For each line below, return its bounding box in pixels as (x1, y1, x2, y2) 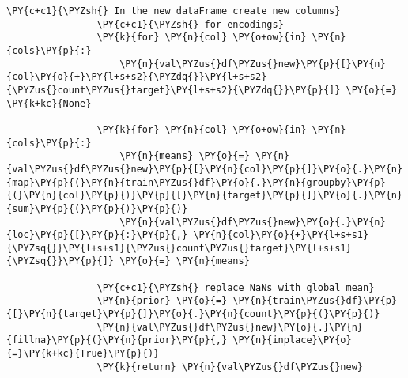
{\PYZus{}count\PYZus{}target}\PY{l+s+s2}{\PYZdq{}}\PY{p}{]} (6, 84, 341, 96)
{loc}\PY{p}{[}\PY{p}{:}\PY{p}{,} (6, 229, 188, 241)
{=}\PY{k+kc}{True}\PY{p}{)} (6, 348, 160, 360)
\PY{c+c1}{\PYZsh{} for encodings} (96, 18, 284, 30)
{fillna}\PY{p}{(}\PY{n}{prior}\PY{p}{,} (6, 335, 228, 346)
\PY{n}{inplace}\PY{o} (232, 335, 352, 346)
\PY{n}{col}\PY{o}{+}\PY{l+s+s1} (193, 229, 369, 241)
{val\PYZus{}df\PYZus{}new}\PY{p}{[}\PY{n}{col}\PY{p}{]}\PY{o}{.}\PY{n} (6, 163, 403, 175)
